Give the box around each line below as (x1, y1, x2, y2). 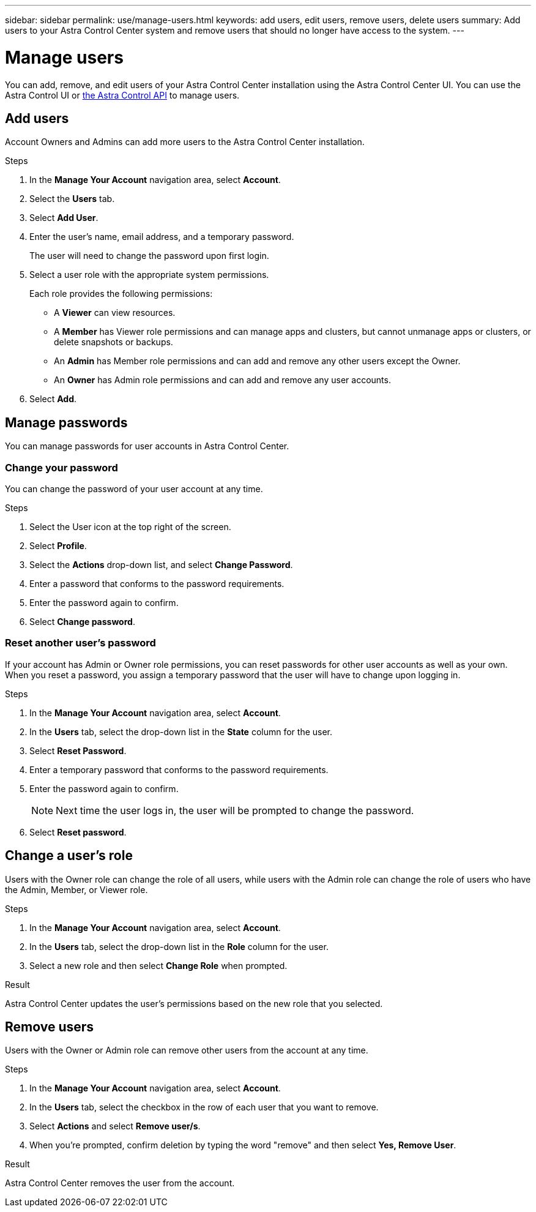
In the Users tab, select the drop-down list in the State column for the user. (29, 726, 333, 737)
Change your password (5, 461, 118, 474)
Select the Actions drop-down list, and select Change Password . (29, 559, 293, 570)
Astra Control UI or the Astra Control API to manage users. (5, 89, 240, 100)
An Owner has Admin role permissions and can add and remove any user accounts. (54, 375, 391, 386)
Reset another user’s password (5, 637, 156, 649)
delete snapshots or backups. (54, 337, 173, 348)
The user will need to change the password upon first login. (29, 250, 269, 261)
